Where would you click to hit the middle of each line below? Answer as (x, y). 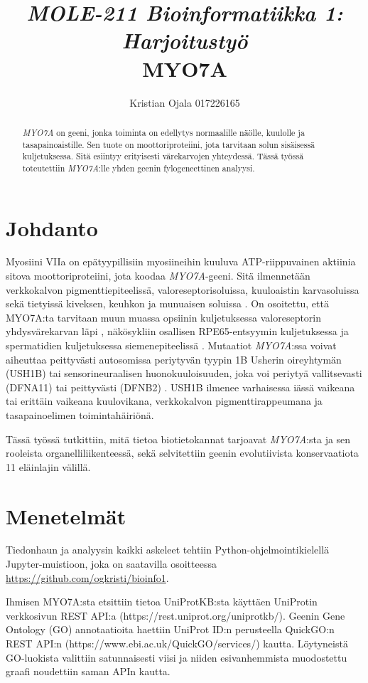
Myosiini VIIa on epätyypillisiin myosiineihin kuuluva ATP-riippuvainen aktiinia (181, 261)
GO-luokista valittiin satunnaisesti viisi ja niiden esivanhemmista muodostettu (177, 657)
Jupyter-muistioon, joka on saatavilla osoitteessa (111, 564)
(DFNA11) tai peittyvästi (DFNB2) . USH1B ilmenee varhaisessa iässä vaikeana (180, 387)
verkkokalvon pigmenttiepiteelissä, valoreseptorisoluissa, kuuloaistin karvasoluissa (183, 289)
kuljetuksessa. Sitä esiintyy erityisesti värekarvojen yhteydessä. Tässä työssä (163, 156)
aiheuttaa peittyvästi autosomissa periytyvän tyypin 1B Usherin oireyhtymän (174, 359)
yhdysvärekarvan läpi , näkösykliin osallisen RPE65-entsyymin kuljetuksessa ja (177, 331)
